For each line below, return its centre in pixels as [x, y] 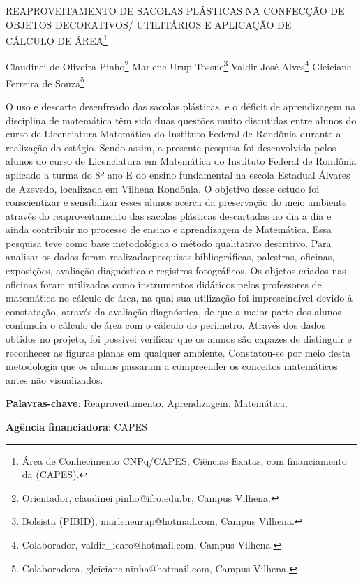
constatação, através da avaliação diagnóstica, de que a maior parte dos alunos [174, 311]
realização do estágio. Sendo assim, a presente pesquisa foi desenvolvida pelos [171, 147]
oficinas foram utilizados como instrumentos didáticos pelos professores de [164, 284]
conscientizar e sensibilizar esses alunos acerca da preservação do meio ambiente [176, 202]
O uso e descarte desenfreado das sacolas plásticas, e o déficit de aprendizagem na [181, 106]
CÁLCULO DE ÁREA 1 [57, 39]
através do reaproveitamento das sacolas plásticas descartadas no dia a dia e [169, 215]
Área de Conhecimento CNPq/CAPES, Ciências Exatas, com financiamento [184, 460]
